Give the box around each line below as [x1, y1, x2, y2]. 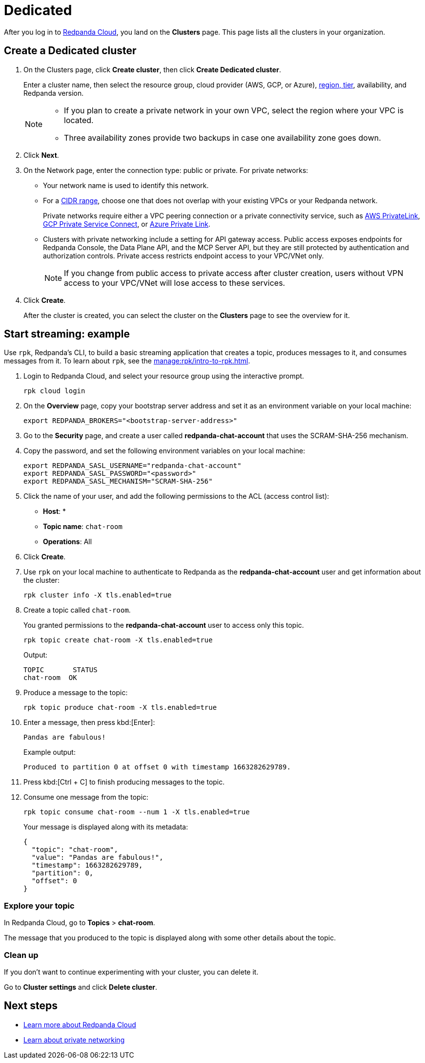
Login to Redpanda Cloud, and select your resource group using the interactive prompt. [23, 372, 304, 381]
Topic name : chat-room [43, 522, 122, 531]
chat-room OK [23, 674, 77, 682]
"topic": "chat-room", [31, 846, 118, 854]
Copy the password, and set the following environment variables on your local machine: [23, 446, 305, 455]
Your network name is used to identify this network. [43, 181, 209, 190]
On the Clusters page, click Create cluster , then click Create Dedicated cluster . [23, 65, 281, 74]
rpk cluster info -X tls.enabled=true [23, 591, 172, 599]
